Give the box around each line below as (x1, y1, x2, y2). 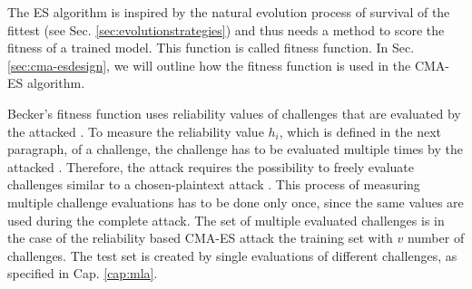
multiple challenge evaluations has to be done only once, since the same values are (7, 192, 464, 211)
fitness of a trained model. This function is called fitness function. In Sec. (7, 38, 415, 57)
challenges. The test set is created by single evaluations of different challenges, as (7, 246, 457, 265)
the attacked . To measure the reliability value (7, 121, 264, 140)
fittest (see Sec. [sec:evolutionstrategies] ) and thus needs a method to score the (7, 20, 445, 39)
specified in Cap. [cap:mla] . (7, 264, 158, 283)
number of (407, 228, 465, 247)
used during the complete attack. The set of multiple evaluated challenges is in (7, 210, 445, 229)
